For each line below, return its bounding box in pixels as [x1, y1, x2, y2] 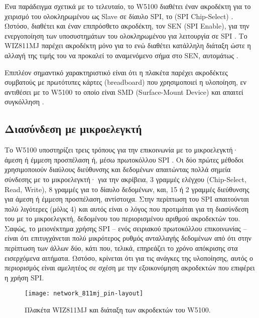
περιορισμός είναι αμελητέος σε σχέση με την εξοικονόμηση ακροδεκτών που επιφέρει [5, 262, 255, 273]
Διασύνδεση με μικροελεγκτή [5, 121, 142, 136]
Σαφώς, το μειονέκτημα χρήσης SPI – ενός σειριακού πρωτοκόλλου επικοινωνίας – [5, 223, 247, 233]
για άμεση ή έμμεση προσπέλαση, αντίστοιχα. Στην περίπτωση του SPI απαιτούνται [5, 194, 249, 204]
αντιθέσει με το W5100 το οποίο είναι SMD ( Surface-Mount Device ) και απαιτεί [5, 86, 243, 97]
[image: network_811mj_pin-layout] [25, 290, 144, 297]
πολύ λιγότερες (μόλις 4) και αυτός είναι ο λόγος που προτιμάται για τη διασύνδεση [5, 203, 249, 214]
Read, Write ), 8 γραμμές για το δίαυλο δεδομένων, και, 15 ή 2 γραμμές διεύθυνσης [5, 184, 249, 194]
